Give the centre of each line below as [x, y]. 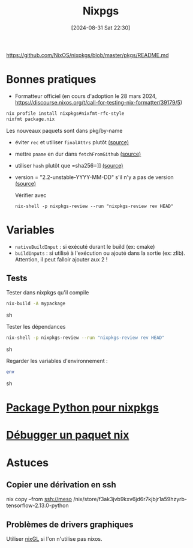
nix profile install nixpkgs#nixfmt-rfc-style [65, 113]
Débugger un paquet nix [68, 435]
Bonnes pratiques [51, 80]
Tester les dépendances [36, 327]
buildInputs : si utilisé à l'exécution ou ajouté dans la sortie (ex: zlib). [100, 253]
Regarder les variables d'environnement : [57, 361]
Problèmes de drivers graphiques [70, 524]
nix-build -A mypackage [36, 304]
